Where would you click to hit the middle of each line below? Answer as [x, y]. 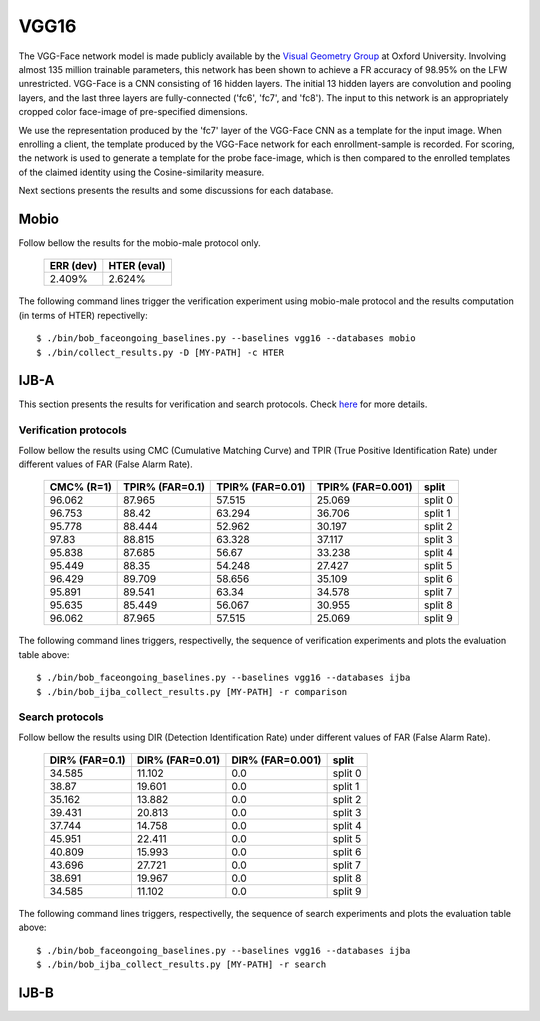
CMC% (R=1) [80, 487]
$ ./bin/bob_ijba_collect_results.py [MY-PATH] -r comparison [192, 691]
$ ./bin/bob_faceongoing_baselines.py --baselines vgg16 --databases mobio [226, 338]
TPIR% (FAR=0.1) [164, 487]
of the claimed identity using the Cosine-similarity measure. [141, 172]
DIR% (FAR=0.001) [276, 760]
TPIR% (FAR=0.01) [261, 487]
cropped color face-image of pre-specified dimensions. [133, 112]
